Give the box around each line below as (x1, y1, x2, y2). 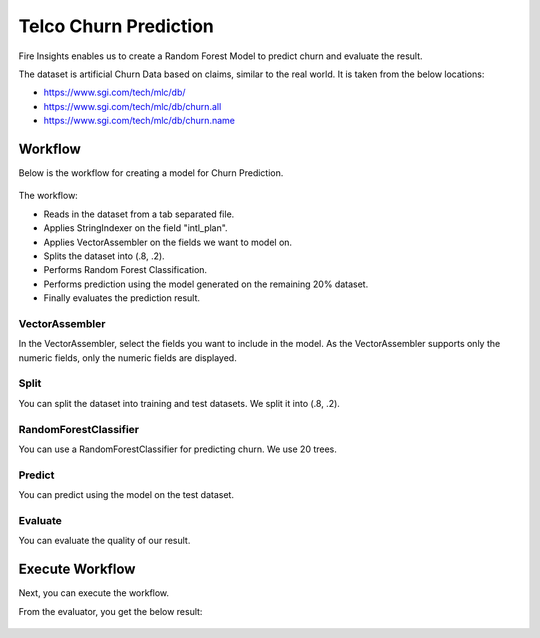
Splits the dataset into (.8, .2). (43, 250, 165, 262)
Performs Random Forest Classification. (43, 264, 208, 276)
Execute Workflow (18, 561, 136, 578)
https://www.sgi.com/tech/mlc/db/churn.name (43, 115, 235, 127)
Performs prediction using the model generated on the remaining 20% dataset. (43, 278, 369, 290)
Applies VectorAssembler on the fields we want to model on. (43, 236, 293, 248)
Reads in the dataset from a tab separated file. (43, 208, 235, 220)
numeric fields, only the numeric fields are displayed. (18, 351, 237, 364)
